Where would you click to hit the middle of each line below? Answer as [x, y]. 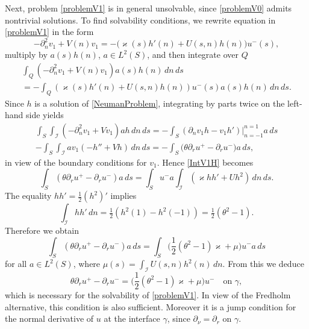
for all [16, 264]
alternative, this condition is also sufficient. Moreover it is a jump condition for [151, 306]
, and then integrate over [193, 55]
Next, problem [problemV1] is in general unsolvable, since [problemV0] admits [148, 8]
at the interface [132, 318]
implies [123, 196]
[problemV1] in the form [49, 32]
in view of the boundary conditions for [76, 162]
